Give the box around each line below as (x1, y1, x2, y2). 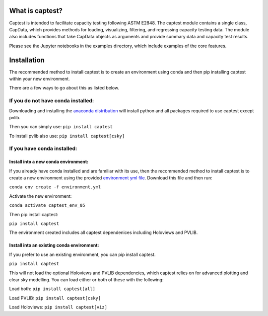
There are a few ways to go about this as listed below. (9, 85, 119, 91)
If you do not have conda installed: (9, 97, 94, 104)
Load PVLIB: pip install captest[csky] (9, 295, 101, 301)
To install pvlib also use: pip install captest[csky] (9, 133, 125, 139)
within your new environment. (9, 76, 70, 81)
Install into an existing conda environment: (9, 242, 99, 248)
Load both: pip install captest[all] (9, 286, 95, 292)
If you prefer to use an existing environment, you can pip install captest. (9, 251, 156, 257)
